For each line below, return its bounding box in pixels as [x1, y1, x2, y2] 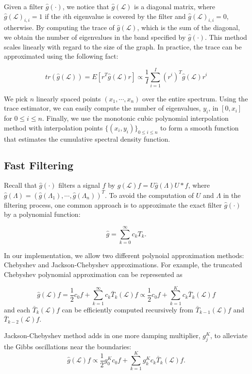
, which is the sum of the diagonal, [137, 22, 240, 33]
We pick [4, 93, 28, 103]
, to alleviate [210, 330, 248, 340]
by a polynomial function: [4, 209, 81, 219]
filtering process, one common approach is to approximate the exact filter [4, 199, 222, 210]
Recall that [4, 180, 37, 190]
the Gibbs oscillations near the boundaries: [4, 341, 132, 351]
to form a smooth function [160, 122, 239, 132]
